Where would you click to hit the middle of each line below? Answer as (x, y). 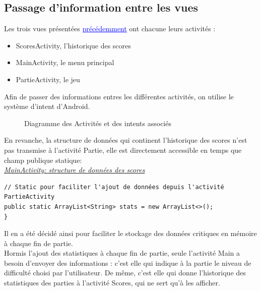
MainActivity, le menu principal (65, 62)
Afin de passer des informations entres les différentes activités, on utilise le (119, 96)
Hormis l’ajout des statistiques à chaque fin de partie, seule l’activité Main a (122, 253)
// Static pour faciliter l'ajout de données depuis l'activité (114, 187)
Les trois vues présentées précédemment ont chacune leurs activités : (110, 28)
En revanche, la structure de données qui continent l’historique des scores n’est (126, 140)
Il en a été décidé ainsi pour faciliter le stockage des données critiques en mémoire (130, 233)
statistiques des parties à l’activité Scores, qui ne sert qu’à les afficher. (112, 283)
